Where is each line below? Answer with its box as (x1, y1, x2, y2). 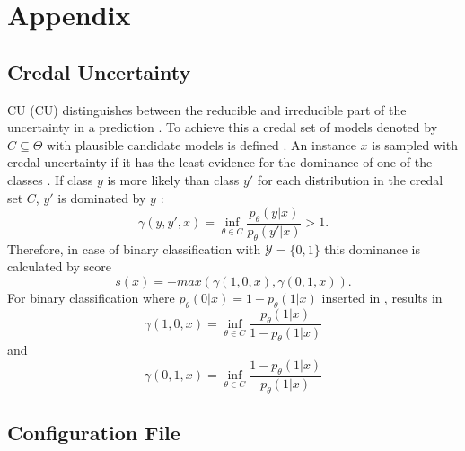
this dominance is (324, 239, 421, 258)
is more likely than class (107, 170, 240, 189)
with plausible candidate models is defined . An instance (47, 135, 356, 154)
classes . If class (7, 170, 93, 189)
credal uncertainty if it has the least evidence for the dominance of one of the (7, 153, 433, 172)
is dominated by (57, 188, 146, 207)
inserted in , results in (321, 287, 443, 306)
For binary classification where (7, 287, 175, 306)
